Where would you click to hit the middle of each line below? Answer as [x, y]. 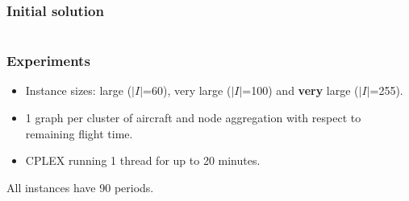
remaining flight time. [79, 133]
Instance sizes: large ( [79, 90]
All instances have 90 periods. [80, 187]
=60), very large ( [187, 90]
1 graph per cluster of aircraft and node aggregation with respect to [193, 118]
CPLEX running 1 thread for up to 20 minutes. [143, 160]
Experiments [48, 61]
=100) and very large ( [300, 90]
